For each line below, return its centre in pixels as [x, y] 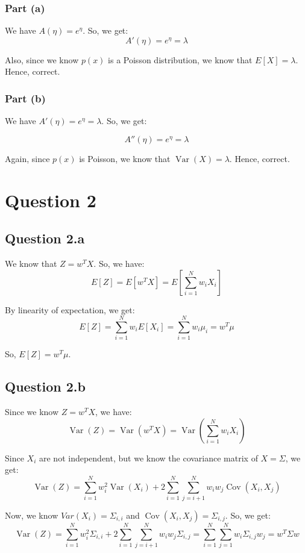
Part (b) [25, 98]
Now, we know [32, 515]
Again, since [27, 158]
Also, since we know [42, 59]
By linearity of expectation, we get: [70, 309]
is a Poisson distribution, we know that [180, 59]
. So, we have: [119, 263]
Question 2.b [45, 386]
